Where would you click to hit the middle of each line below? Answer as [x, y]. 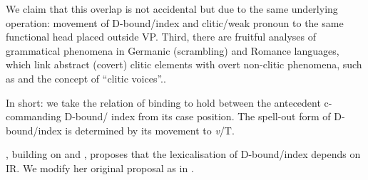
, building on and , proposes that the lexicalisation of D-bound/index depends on [183, 154]
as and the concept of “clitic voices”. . [86, 78]
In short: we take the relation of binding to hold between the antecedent [163, 102]
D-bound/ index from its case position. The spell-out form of [198, 116]
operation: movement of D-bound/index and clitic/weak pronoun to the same [175, 22]
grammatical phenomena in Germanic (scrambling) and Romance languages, [173, 50]
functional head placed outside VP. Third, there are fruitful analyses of [161, 37]
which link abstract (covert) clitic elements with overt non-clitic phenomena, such [184, 64]
